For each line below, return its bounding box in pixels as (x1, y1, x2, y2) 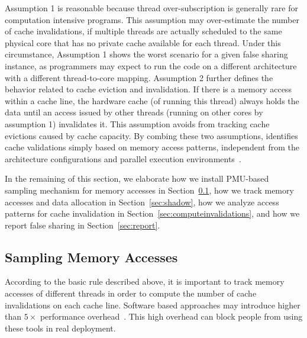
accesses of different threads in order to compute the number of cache (5, 287, 257, 300)
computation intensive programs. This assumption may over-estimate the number (5, 13, 299, 25)
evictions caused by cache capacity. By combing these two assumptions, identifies (5, 129, 298, 141)
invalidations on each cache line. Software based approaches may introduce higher (5, 298, 300, 311)
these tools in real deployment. (5, 321, 116, 334)
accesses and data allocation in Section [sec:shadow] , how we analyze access (5, 195, 279, 208)
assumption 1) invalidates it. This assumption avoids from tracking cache (5, 117, 270, 130)
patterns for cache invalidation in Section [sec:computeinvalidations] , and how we (5, 207, 300, 220)
